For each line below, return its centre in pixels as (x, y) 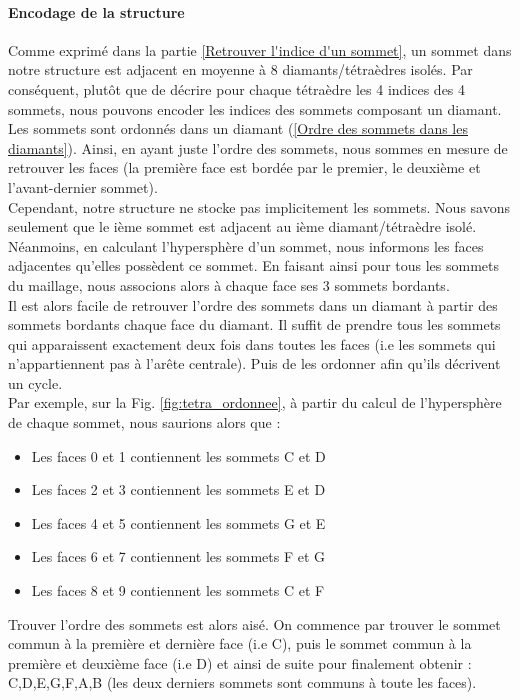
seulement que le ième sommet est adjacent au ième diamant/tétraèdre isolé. (242, 226)
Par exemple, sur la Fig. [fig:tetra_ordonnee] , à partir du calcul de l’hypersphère (255, 402)
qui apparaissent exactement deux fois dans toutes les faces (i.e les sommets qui (252, 343)
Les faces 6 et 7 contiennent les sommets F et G (178, 556)
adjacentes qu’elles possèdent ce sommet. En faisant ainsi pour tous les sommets (254, 265)
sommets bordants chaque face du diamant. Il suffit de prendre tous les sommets (254, 324)
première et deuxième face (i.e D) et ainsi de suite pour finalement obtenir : (240, 662)
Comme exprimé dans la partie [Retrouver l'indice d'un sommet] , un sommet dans (260, 49)
